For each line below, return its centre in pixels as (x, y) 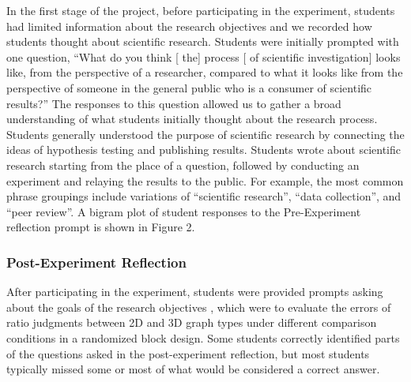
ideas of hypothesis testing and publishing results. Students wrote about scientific (204, 150)
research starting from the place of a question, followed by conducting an (183, 165)
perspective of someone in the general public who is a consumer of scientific (189, 87)
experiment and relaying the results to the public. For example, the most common (205, 180)
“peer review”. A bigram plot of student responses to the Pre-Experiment (184, 211)
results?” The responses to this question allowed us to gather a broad (174, 103)
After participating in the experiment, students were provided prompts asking (195, 292)
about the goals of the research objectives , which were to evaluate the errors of (199, 307)
